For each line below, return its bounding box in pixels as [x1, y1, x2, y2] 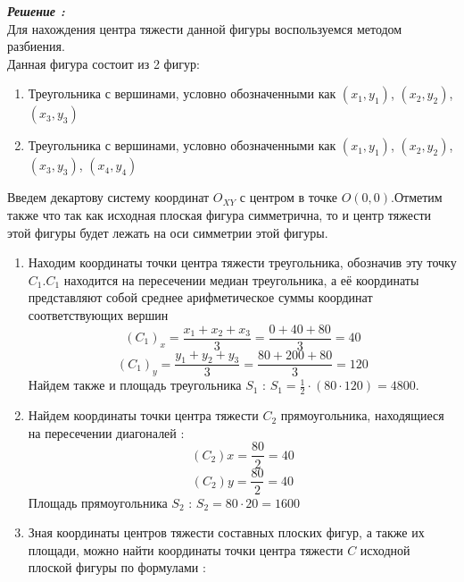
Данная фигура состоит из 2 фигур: [7, 54, 200, 72]
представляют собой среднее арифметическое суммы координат [28, 288, 373, 307]
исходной [360, 540, 410, 559]
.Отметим [391, 188, 443, 207]
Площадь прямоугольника [28, 493, 168, 511]
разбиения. [7, 37, 65, 55]
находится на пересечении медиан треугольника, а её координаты [63, 270, 419, 289]
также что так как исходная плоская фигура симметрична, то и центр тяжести [7, 205, 432, 224]
